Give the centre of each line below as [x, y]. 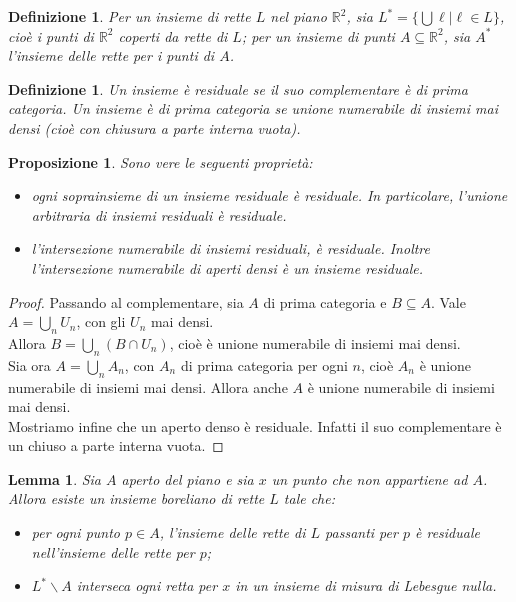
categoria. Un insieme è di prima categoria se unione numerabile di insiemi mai [253, 108]
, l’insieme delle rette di [232, 532]
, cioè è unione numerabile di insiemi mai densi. [315, 342]
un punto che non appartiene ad [369, 478]
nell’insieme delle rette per [113, 551]
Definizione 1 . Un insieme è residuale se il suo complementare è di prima [238, 88]
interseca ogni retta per [147, 585]
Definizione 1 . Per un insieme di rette [129, 16]
